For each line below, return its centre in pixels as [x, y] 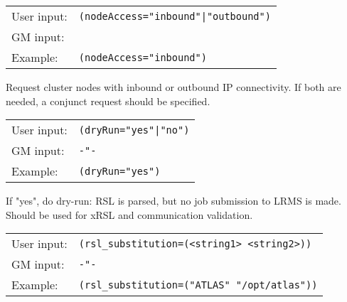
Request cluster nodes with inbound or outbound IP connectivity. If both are [173, 87]
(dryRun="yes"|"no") [134, 130]
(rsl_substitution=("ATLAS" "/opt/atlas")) [198, 285]
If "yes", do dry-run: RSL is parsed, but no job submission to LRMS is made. [173, 201]
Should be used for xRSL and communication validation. [129, 214]
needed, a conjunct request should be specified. [108, 101]
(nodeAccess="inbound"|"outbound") [175, 16]
